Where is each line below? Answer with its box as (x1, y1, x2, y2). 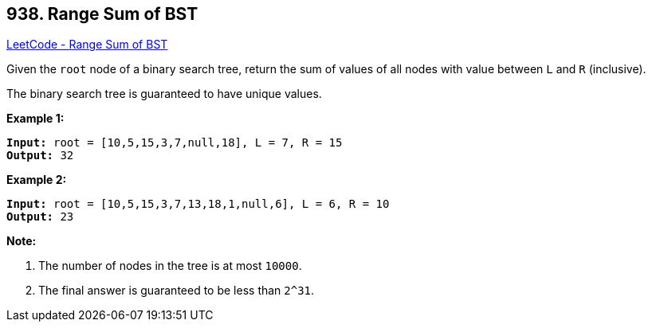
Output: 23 (6, 210, 74, 224)
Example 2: (6, 173, 67, 187)
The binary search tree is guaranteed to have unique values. (6, 87, 322, 101)
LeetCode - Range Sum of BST (6, 37, 168, 52)
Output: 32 (6, 149, 74, 162)
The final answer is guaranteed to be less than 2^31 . (38, 283, 315, 298)
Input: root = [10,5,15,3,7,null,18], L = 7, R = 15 (6, 136, 343, 150)
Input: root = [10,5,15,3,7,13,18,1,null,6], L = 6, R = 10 (6, 197, 390, 211)
